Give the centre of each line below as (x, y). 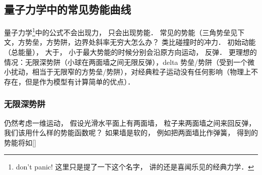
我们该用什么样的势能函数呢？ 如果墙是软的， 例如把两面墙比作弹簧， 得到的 (131, 133)
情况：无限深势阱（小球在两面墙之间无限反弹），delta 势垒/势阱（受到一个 (126, 62)
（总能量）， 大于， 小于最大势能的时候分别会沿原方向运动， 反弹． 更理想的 (130, 52)
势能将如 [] (20, 142)
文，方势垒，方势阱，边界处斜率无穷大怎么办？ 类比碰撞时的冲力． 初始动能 (130, 42)
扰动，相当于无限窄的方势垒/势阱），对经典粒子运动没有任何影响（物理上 (131, 72)
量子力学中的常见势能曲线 (68, 9)
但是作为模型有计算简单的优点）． (80, 81)
